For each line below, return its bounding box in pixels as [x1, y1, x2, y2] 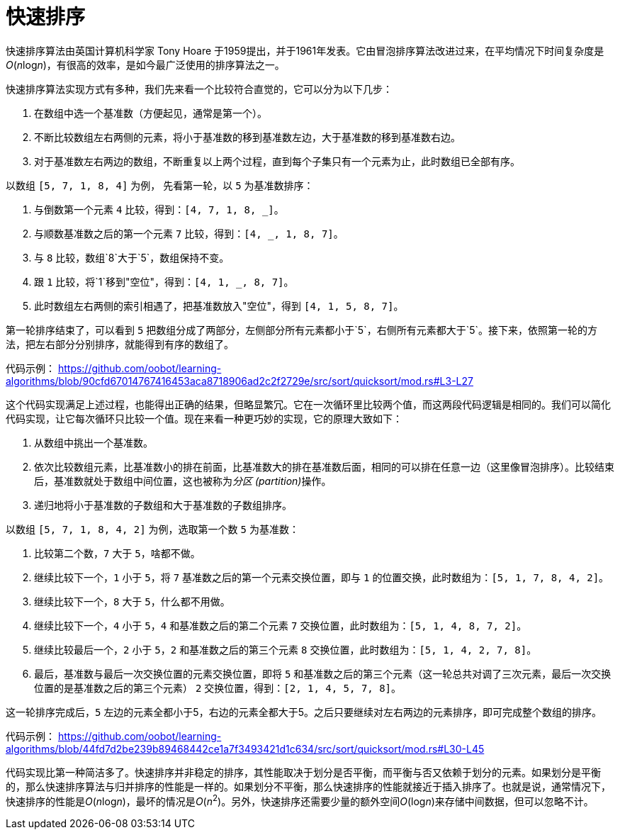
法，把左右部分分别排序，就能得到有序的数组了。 [6, 337, 234, 350]
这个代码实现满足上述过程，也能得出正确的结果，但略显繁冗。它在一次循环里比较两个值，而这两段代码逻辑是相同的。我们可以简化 [6, 398, 611, 410]
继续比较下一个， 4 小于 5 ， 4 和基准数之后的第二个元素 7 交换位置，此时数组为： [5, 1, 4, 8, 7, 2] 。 [34, 619, 527, 632]
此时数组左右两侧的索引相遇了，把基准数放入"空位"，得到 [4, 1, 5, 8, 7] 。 [34, 299, 404, 312]
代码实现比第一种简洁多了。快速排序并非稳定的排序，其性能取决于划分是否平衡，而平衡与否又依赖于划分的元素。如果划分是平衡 [6, 766, 601, 778]
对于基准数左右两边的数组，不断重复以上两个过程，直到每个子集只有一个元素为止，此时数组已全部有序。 [34, 155, 520, 167]
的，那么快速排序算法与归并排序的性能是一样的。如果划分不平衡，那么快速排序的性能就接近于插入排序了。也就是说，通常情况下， [6, 780, 611, 792]
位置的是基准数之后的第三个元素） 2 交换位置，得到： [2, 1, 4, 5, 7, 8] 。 [34, 681, 402, 694]
